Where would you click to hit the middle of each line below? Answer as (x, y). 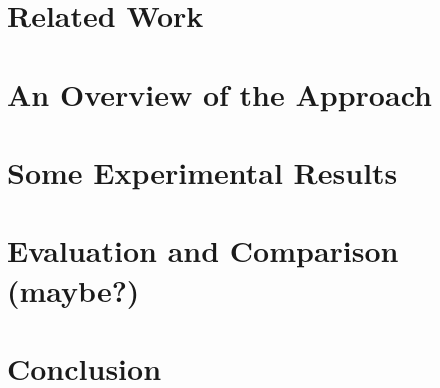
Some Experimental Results (202, 171)
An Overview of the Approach (219, 93)
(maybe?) (73, 289)
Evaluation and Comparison (203, 250)
